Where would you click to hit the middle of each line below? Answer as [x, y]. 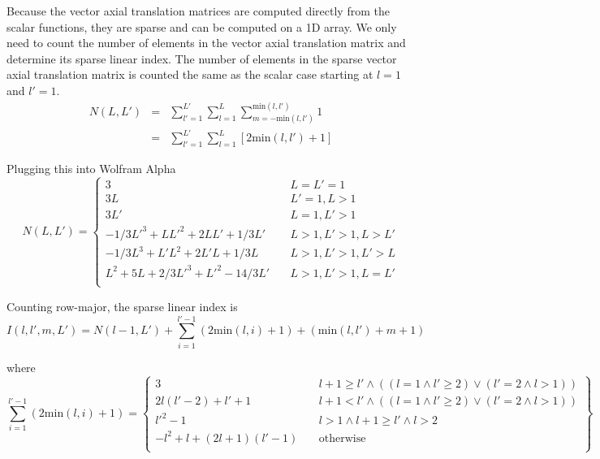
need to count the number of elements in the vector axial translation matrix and [206, 43]
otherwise [342, 438]
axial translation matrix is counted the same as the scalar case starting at [190, 74]
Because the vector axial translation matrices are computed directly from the [198, 11]
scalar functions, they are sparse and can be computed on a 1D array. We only [202, 26]
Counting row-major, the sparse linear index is [122, 306]
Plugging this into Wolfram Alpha [91, 169]
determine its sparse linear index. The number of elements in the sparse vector [202, 58]
